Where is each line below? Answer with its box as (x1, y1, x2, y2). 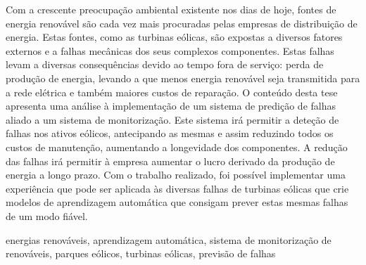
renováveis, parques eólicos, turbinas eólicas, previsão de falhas (6, 246, 276, 261)
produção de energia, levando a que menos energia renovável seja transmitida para (6, 70, 360, 85)
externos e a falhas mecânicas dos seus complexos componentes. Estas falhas (6, 43, 334, 58)
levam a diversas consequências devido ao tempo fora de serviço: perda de (6, 57, 324, 72)
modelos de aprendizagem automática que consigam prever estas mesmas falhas (6, 195, 348, 209)
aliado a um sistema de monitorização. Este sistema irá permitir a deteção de (6, 112, 339, 127)
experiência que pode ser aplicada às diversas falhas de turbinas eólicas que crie (6, 181, 349, 195)
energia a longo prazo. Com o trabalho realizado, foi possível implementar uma (6, 167, 346, 182)
